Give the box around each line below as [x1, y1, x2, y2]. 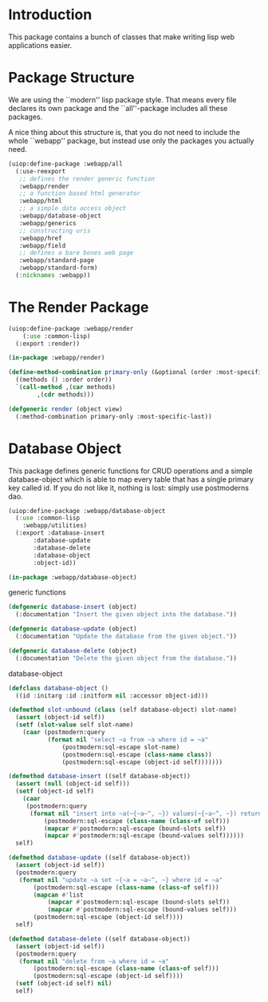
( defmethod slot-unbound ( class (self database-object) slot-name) [8, 706, 238, 714]
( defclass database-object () [8, 684, 109, 692]
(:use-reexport [15, 167, 66, 175]
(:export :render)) [15, 340, 81, 348]
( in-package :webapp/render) [8, 354, 105, 362]
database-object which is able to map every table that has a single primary [8, 474, 254, 484]
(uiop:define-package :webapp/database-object [8, 507, 166, 515]
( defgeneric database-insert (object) [8, 603, 137, 611]
